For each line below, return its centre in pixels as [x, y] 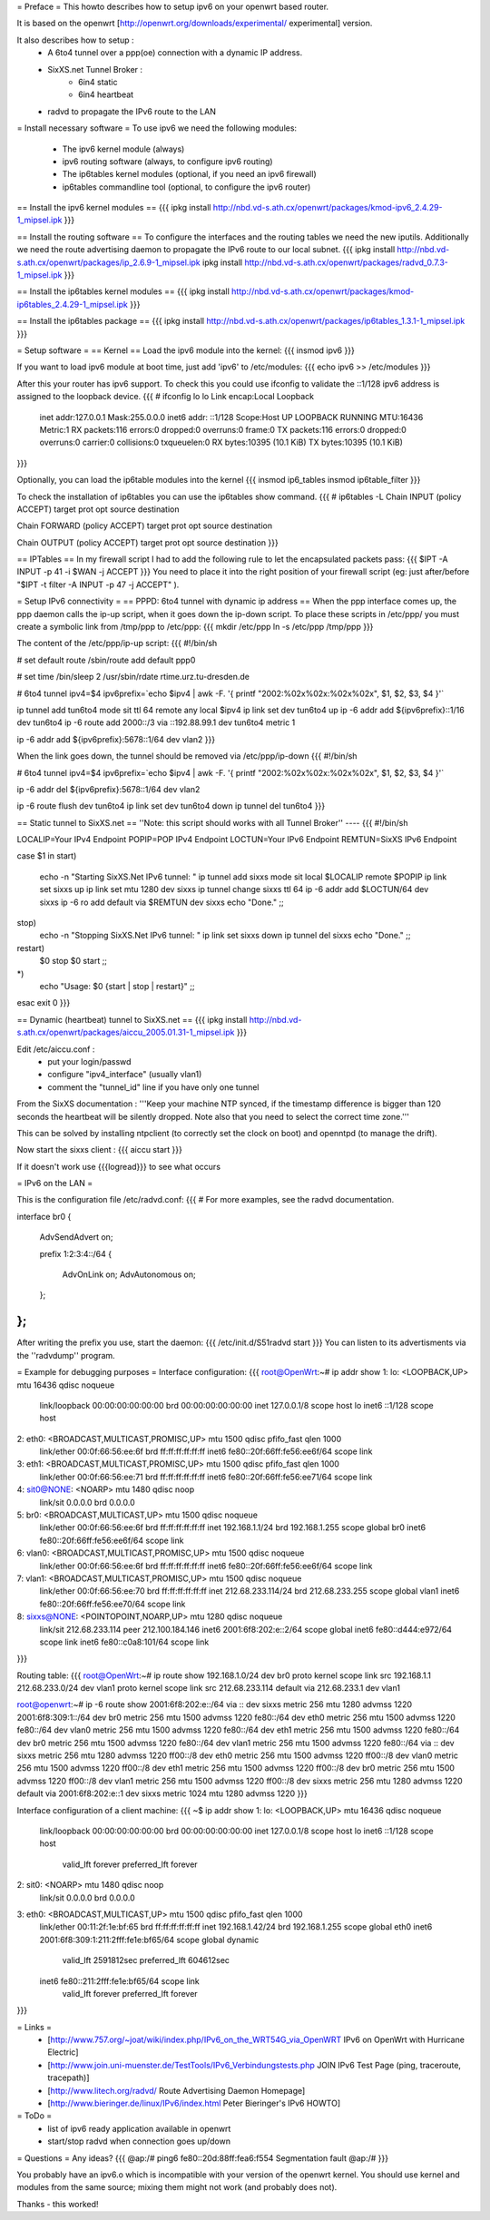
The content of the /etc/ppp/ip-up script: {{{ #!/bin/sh [117, 643]
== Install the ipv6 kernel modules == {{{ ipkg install [114, 208]
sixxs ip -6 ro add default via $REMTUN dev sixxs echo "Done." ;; [162, 902]
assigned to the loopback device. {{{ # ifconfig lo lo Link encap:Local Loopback [166, 397]
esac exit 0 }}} [44, 1003]
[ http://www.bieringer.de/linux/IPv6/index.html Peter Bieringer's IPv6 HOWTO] [194, 2103]
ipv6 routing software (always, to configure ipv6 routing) [167, 161]
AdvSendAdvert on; [76, 1237]
